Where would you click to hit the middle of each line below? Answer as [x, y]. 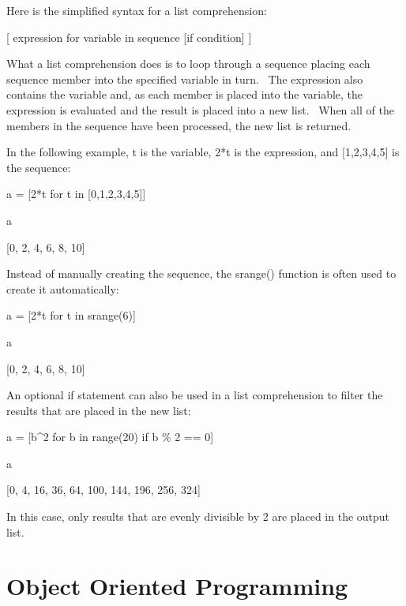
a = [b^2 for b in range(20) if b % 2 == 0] [110, 437]
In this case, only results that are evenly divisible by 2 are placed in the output [198, 516]
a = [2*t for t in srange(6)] [71, 315]
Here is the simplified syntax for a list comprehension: [137, 10]
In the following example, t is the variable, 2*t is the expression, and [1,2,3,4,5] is [203, 152]
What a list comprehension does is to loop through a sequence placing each [188, 64]
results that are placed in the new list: [99, 410]
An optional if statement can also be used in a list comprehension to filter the [195, 395]
